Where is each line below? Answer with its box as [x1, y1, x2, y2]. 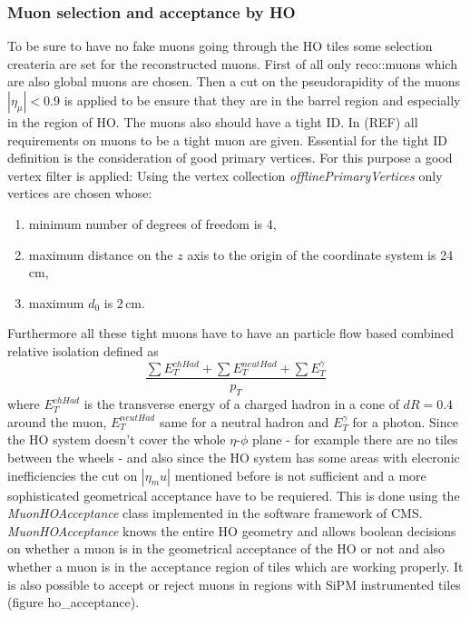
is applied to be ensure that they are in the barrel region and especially [64, 91, 461, 109]
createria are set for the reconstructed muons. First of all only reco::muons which [7, 54, 457, 73]
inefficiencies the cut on [7, 465, 138, 484]
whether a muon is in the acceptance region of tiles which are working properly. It [7, 557, 464, 576]
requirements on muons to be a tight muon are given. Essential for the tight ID [7, 130, 448, 149]
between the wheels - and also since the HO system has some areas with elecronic [7, 448, 460, 467]
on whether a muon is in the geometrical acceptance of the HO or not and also [7, 539, 446, 558]
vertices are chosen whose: [7, 184, 152, 203]
